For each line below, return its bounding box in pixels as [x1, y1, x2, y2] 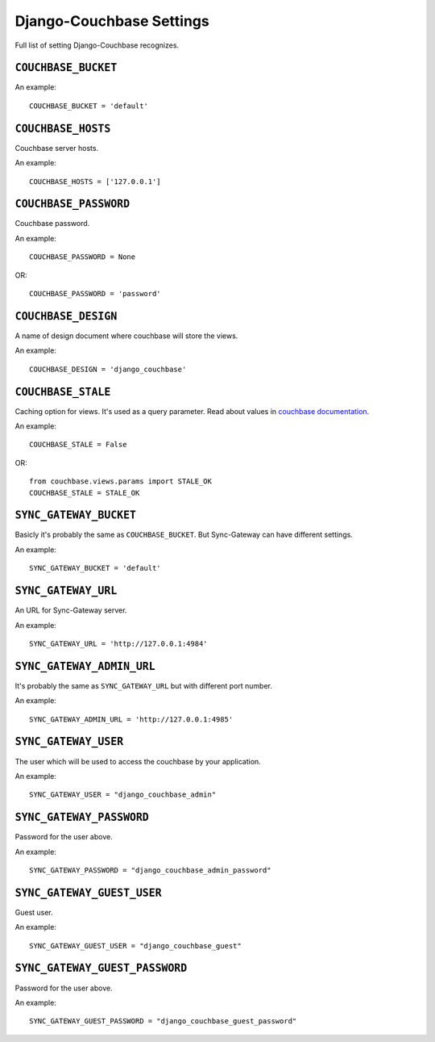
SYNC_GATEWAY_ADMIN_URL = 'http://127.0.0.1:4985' [29, 714, 234, 724]
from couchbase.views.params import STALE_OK [29, 477, 213, 486]
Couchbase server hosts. [14, 143, 99, 153]
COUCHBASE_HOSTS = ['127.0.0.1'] [29, 177, 161, 186]
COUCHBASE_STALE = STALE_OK [29, 488, 140, 497]
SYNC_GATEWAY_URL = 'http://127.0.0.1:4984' [29, 638, 209, 648]
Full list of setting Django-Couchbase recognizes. [14, 40, 180, 50]
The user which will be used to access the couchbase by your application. [14, 756, 261, 766]
